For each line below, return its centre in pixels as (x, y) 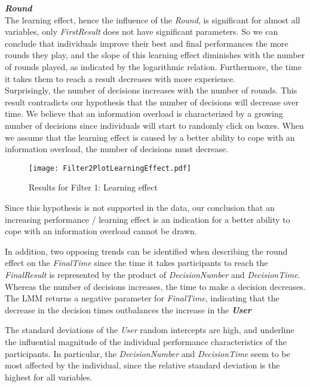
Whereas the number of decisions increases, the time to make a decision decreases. (155, 286)
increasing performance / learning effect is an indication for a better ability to (148, 219)
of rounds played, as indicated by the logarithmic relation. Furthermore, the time (153, 66)
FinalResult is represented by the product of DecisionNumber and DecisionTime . (153, 274)
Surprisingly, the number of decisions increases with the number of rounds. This (151, 90)
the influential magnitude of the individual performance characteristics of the (146, 341)
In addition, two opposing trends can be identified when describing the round (146, 251)
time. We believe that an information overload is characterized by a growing (144, 114)
